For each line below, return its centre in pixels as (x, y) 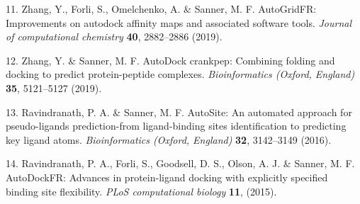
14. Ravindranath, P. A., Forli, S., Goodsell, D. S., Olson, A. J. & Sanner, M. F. (180, 163)
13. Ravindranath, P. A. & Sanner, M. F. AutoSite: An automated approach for (179, 112)
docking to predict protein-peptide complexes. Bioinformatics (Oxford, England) (180, 74)
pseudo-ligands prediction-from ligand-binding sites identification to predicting (176, 126)
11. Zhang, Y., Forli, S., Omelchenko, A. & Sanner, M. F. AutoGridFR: (161, 8)
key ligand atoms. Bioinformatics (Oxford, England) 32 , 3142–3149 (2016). (169, 139)
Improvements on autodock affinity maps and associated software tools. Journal (179, 22)
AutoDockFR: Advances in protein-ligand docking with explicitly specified (167, 177)
